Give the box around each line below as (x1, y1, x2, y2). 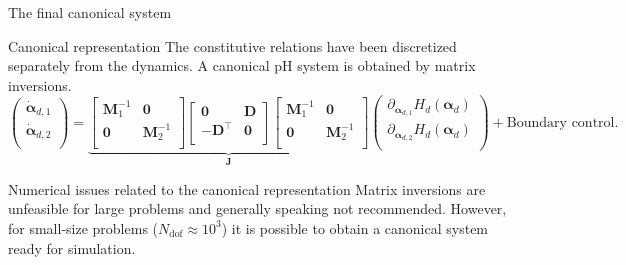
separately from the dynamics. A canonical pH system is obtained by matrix (8, 55, 476, 76)
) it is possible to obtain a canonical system (221, 217, 489, 238)
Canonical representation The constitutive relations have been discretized (8, 35, 457, 56)
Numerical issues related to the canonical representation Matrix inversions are (8, 178, 486, 199)
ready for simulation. (8, 237, 136, 258)
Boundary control (506, 115, 615, 130)
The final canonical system (8, 2, 172, 22)
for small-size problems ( (8, 217, 159, 238)
